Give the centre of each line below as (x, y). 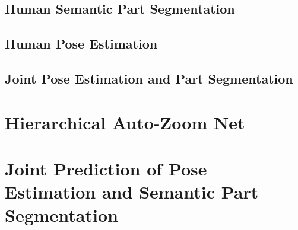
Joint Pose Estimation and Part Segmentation (149, 78)
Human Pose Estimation (81, 44)
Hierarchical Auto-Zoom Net (125, 122)
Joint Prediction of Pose (106, 168)
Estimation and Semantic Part (132, 192)
